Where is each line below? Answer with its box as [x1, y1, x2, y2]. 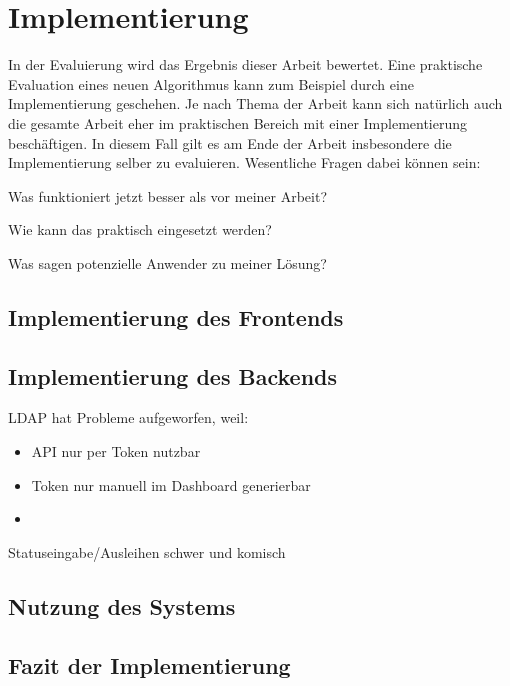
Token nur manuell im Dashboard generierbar [31, 474, 311, 495]
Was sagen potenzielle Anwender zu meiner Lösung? [8, 252, 327, 273]
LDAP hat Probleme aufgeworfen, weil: [8, 407, 249, 428]
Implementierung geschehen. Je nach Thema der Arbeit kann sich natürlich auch [8, 93, 503, 114]
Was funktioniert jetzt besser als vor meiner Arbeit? [8, 185, 328, 206]
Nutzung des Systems [8, 590, 236, 621]
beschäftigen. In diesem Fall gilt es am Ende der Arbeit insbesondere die [8, 132, 452, 153]
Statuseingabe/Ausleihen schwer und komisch [8, 541, 286, 562]
